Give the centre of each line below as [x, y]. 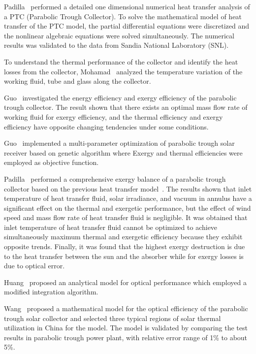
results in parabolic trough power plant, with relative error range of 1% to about [126, 337]
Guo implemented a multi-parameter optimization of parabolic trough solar [119, 143]
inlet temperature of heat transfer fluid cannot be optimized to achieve [111, 227]
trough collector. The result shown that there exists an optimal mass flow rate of [126, 107]
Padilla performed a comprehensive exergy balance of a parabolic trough [115, 178]
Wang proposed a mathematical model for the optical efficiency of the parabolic [126, 308]
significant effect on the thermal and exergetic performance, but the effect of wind [128, 208]
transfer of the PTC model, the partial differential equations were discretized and [127, 26]
